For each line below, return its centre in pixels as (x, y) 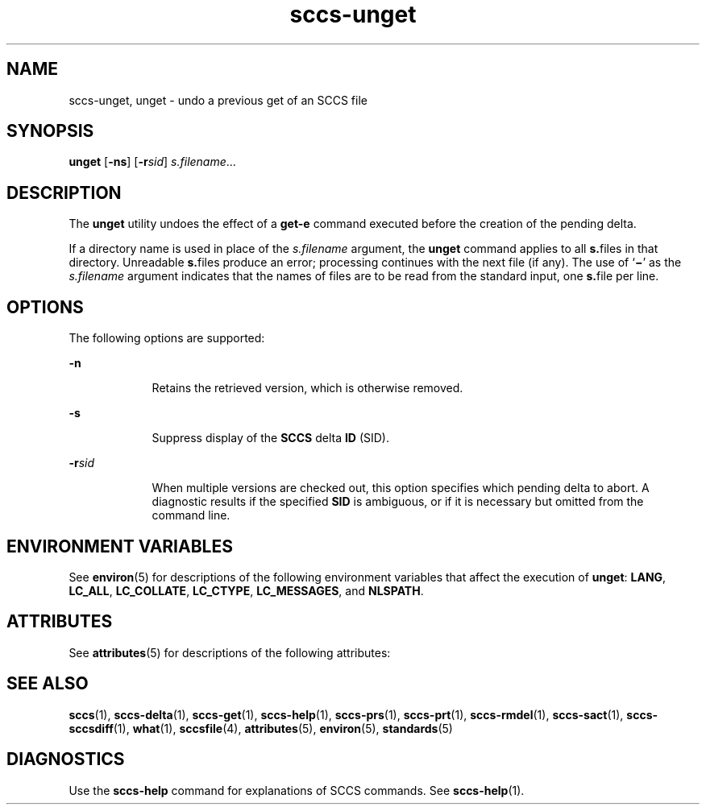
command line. (191, 515)
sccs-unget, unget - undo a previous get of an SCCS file (218, 100)
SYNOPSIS (50, 131)
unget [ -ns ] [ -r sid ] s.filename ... (152, 162)
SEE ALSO (48, 684)
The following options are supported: (167, 338)
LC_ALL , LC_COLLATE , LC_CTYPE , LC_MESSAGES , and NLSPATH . (246, 590)
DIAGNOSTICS (66, 759)
